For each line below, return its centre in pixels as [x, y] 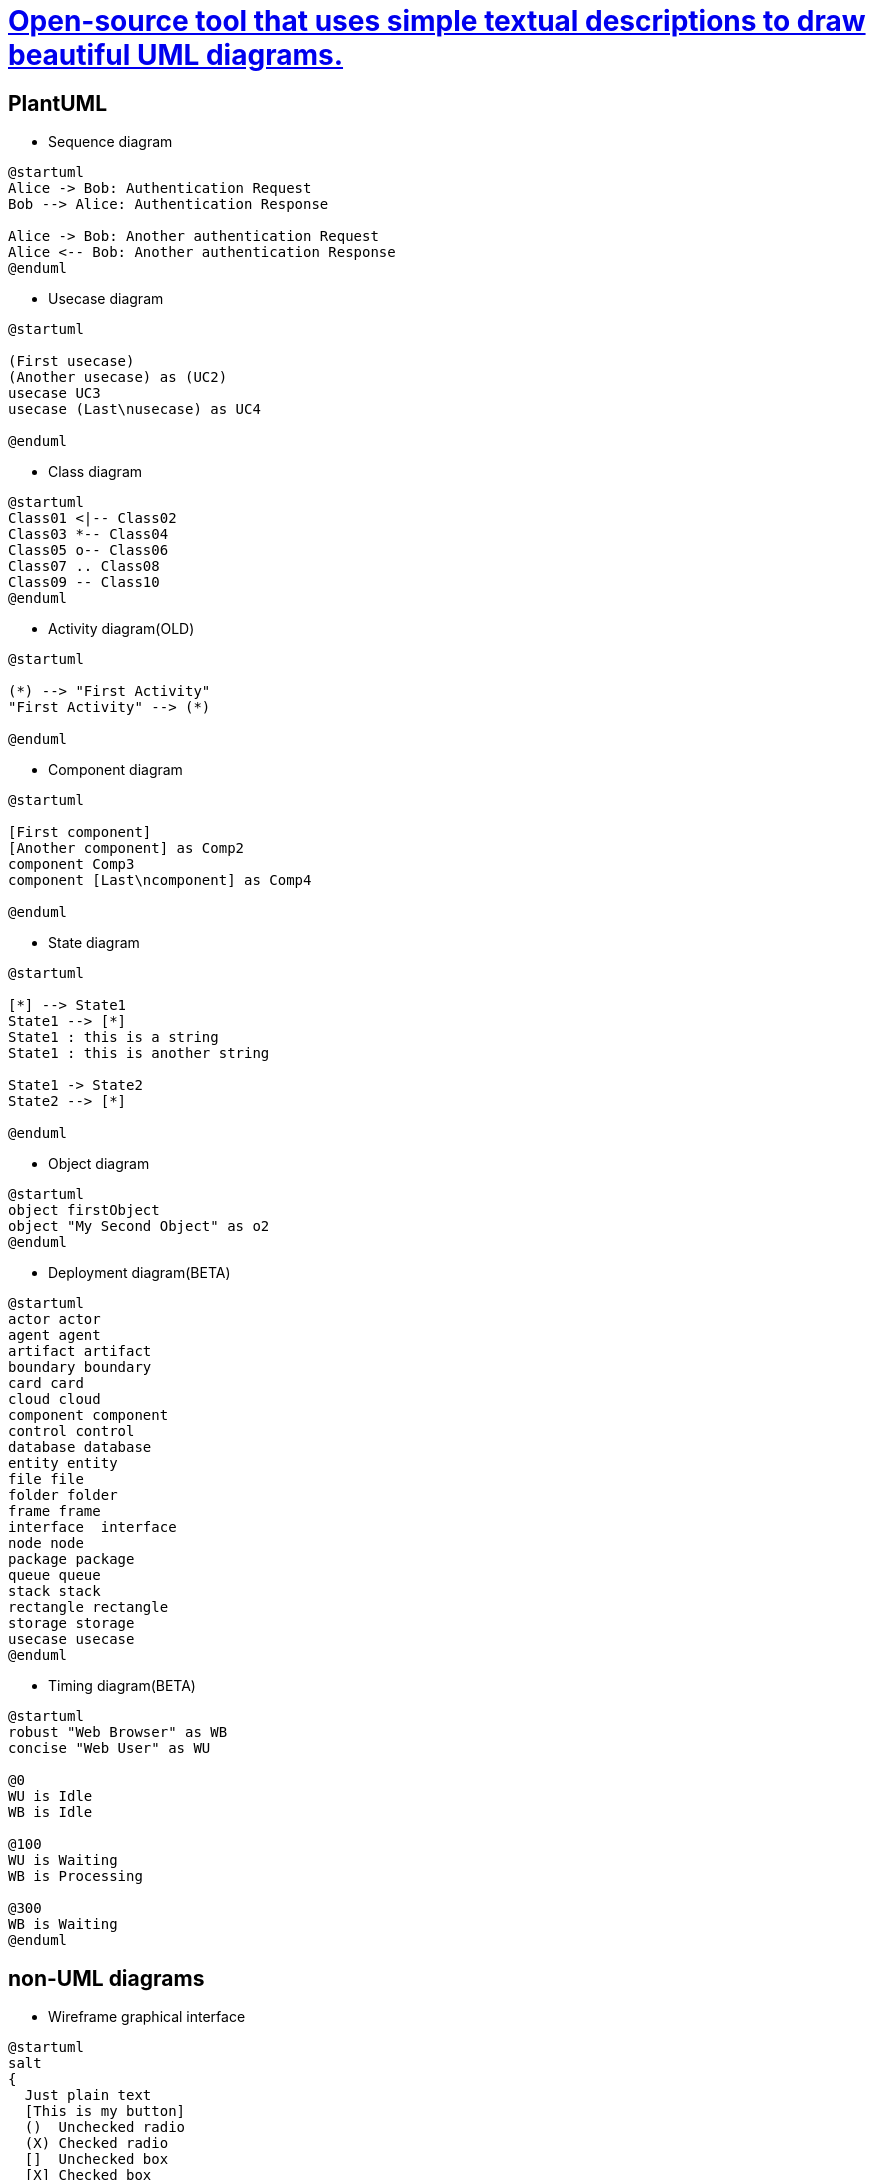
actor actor [54, 1319]
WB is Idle [50, 1812]
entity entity [63, 1463]
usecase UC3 [54, 393]
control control [71, 1431]
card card [46, 1383]
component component [88, 1415]
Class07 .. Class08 [84, 566]
